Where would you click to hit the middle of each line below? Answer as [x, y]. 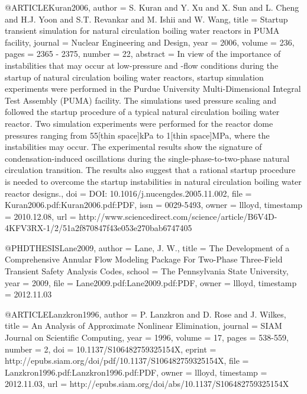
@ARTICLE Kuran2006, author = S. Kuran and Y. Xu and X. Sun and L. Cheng [152, 7]
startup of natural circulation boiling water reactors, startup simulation [134, 77]
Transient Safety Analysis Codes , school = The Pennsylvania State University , [147, 271]
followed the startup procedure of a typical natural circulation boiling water [142, 112]
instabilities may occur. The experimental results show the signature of [133, 147]
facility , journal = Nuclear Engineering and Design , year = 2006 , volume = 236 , [150, 42]
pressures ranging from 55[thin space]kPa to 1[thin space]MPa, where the [137, 135]
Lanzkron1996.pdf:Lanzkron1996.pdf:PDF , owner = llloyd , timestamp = [136, 372]
